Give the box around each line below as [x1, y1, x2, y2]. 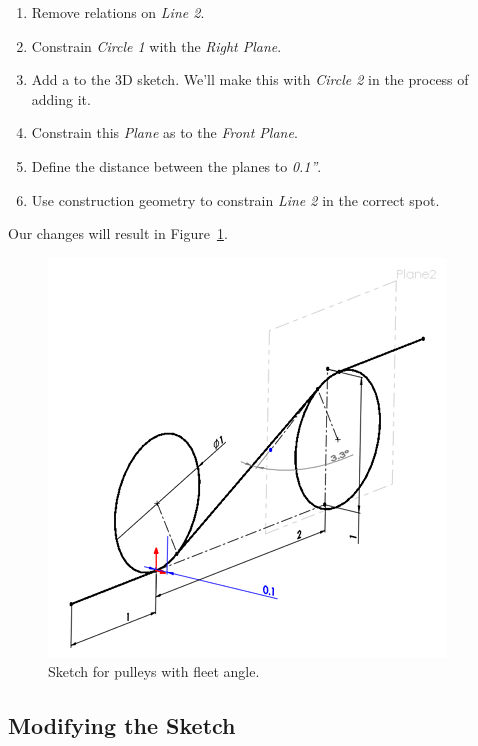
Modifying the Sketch [8, 710, 236, 741]
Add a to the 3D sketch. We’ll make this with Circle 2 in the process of [31, 69, 469, 90]
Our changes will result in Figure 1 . [8, 223, 228, 244]
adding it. [31, 88, 91, 109]
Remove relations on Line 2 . [31, 2, 205, 22]
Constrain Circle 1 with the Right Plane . [31, 35, 282, 56]
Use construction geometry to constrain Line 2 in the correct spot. [31, 189, 440, 210]
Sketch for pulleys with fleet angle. [48, 661, 260, 682]
